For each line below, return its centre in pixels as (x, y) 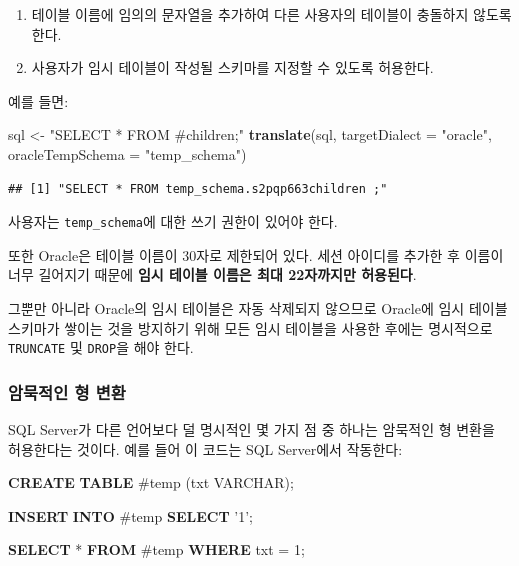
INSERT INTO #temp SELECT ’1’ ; (130, 515)
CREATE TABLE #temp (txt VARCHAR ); (151, 482)
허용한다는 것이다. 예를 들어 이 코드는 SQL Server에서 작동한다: (205, 448)
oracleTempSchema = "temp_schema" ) (127, 153)
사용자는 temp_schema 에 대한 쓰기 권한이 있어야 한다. (173, 221)
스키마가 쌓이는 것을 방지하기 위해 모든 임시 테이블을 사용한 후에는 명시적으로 (250, 327)
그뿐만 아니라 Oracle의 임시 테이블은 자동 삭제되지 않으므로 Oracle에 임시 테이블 (258, 308)
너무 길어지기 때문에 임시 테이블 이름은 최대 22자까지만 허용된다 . (212, 274)
